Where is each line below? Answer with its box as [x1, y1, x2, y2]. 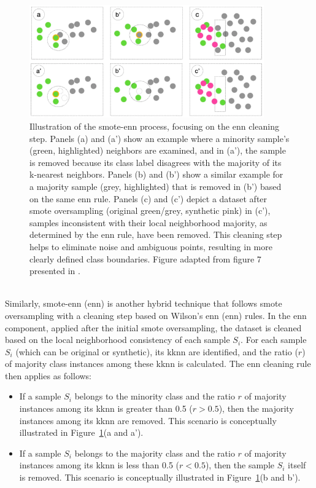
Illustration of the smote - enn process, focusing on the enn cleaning [29, 120, 279, 133]
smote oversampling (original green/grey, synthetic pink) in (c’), [29, 204, 271, 217]
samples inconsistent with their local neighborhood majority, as [29, 216, 268, 229]
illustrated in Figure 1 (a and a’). [19, 426, 144, 439]
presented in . [29, 264, 80, 277]
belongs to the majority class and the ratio [74, 446, 235, 459]
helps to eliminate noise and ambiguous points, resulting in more [29, 240, 272, 253]
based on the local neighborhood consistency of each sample [5, 333, 230, 346]
